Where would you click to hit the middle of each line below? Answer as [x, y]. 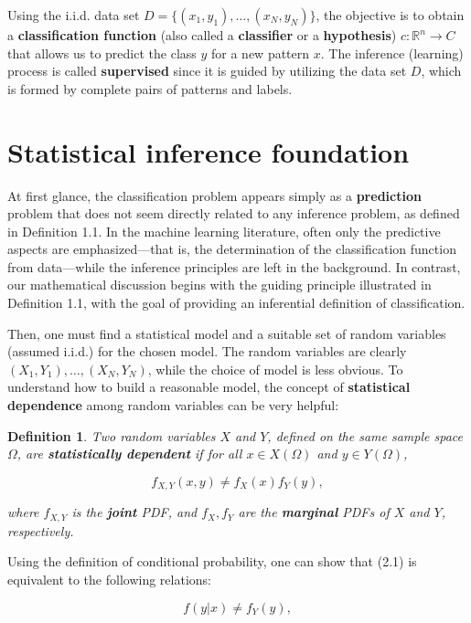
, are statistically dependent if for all [129, 454]
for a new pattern [261, 53]
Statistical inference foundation [209, 151]
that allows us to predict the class [102, 53]
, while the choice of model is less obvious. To [275, 369]
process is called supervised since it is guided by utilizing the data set [207, 71]
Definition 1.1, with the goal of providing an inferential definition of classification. [236, 303]
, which [441, 71]
